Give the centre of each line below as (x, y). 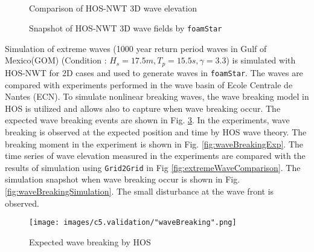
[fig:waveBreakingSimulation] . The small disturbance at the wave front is (139, 191)
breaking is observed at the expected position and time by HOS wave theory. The (156, 131)
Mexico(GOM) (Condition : (56, 60)
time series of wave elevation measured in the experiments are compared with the (155, 156)
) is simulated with (261, 60)
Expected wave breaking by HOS (90, 241)
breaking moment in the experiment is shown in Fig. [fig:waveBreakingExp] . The (154, 144)
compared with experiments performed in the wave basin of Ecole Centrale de (149, 84)
